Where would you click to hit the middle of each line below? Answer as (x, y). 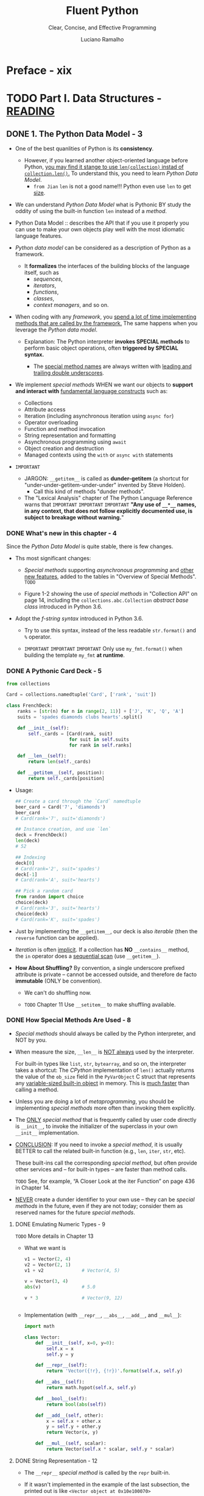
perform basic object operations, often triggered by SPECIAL (101, 348)
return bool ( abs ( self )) (76, 1404)
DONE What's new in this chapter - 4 (62, 533)
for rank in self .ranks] (100, 745)
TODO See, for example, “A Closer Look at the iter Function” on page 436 (105, 1181)
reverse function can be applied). (57, 938)
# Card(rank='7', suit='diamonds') (60, 818)
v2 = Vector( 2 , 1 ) (47, 1265)
